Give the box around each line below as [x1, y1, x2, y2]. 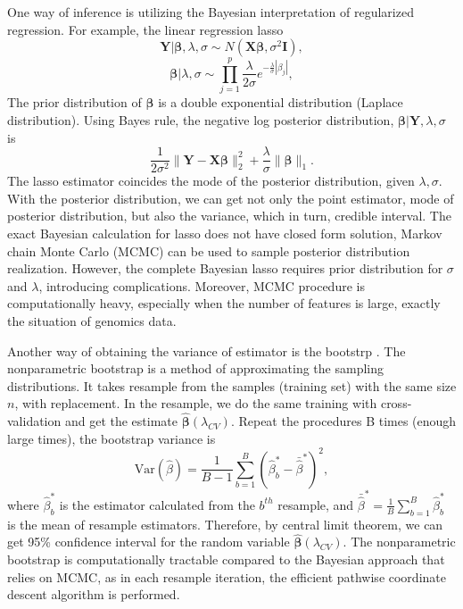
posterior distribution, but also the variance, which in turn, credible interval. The [7, 206, 451, 225]
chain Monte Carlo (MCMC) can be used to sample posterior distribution [7, 241, 410, 260]
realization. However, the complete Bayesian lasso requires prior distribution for [7, 259, 443, 278]
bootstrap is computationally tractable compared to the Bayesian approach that [7, 549, 445, 568]
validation [7, 412, 62, 430]
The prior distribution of [7, 93, 142, 112]
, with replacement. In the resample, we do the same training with [14, 394, 377, 413]
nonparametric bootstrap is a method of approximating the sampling [7, 359, 384, 378]
